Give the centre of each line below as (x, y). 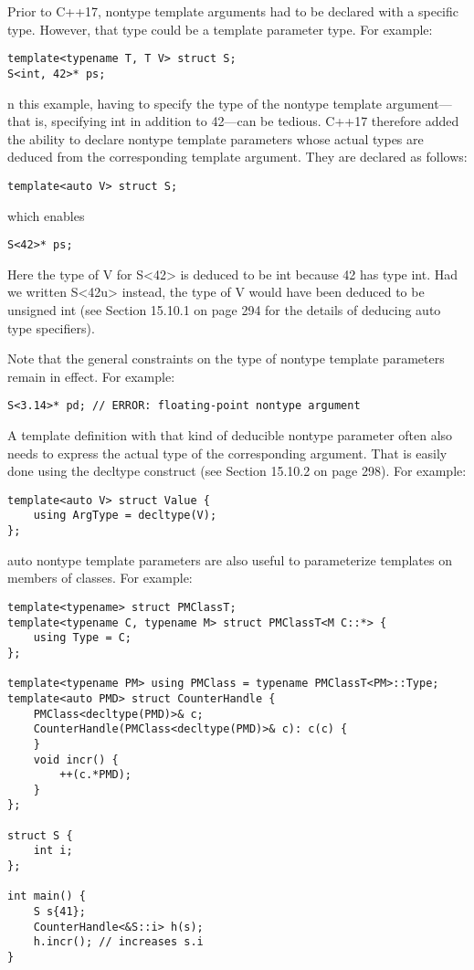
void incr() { (76, 759)
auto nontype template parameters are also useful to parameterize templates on (230, 559)
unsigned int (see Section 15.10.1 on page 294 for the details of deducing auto (224, 309)
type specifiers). (51, 327)
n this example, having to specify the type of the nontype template (195, 103)
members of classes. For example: (100, 578)
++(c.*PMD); (96, 775)
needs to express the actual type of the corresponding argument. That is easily (227, 453)
